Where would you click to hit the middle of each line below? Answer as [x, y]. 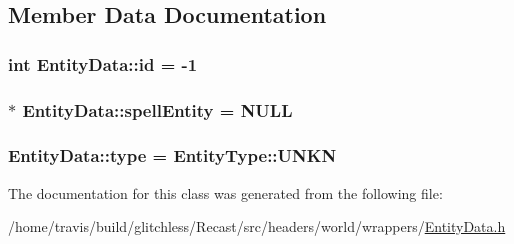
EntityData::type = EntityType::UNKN [172, 155]
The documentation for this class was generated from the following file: [225, 192]
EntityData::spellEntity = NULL [157, 109]
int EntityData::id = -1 [103, 63]
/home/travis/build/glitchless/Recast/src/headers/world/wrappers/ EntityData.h [257, 226]
